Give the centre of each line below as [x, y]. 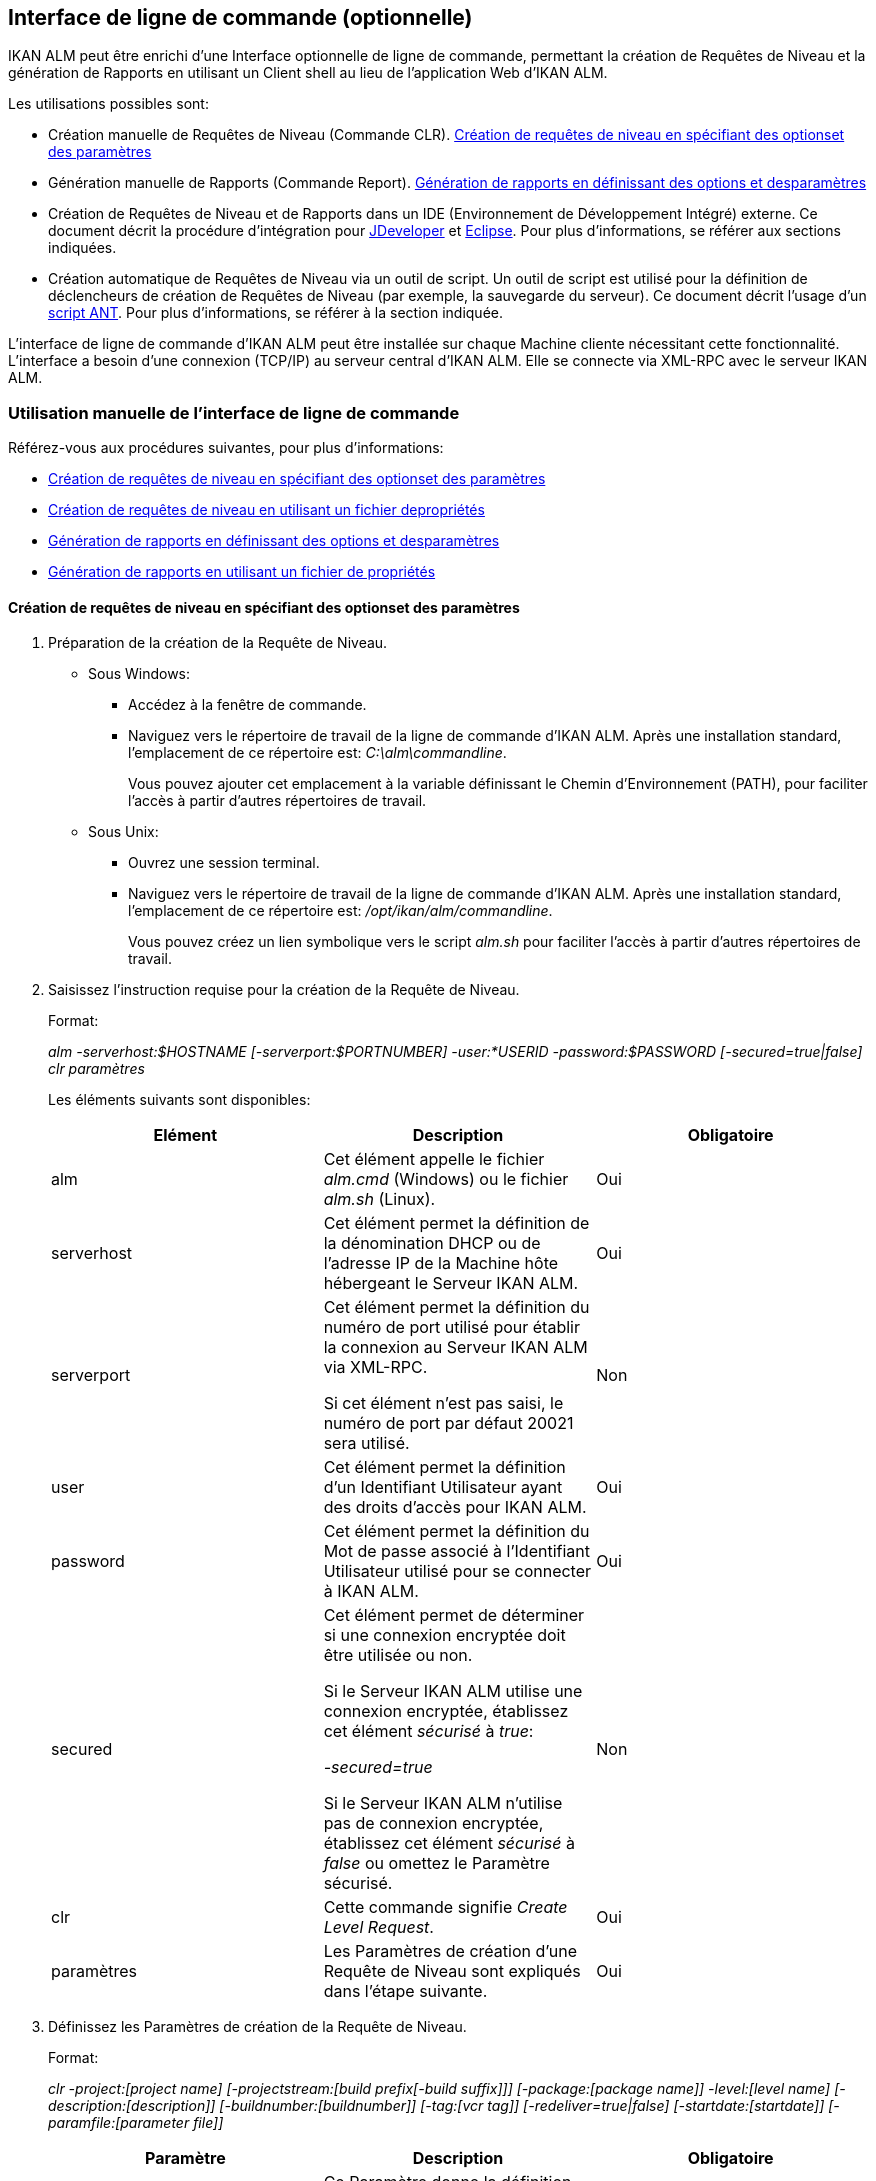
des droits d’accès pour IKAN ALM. [455, 1507]
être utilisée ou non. [398, 1655]
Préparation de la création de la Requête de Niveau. [218, 643]
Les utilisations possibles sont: [108, 104]
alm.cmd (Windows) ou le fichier [446, 1179]
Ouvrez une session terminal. [224, 863]
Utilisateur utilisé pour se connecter [457, 1571]
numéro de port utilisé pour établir [451, 1327]
